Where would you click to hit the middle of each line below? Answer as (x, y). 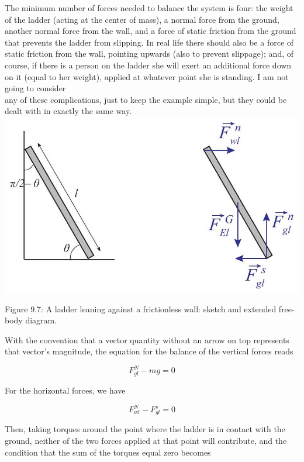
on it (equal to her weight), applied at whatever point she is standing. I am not (147, 76)
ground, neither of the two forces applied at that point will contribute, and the (146, 441)
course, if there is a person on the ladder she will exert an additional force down (148, 65)
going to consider (35, 88)
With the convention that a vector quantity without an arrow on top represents (147, 339)
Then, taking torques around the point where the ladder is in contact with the (145, 429)
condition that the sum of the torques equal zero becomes (108, 452)
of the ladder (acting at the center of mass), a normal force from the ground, (142, 19)
